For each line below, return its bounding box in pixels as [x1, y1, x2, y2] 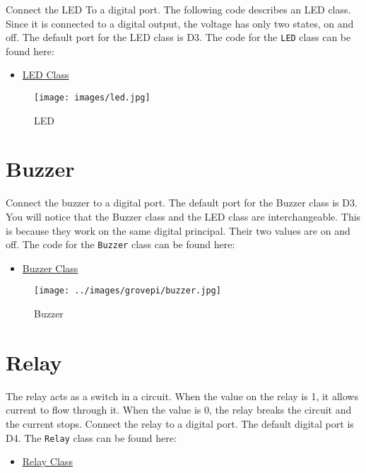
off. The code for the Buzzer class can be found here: [6, 237, 235, 252]
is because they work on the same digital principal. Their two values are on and [6, 223, 350, 238]
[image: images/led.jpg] [34, 93, 150, 103]
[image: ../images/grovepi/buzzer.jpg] [34, 286, 221, 296]
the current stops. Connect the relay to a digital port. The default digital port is [6, 416, 354, 431]
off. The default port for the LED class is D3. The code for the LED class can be [6, 30, 351, 45]
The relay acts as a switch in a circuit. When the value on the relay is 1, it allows [6, 388, 358, 403]
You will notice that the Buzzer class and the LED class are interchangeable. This [6, 209, 361, 223]
